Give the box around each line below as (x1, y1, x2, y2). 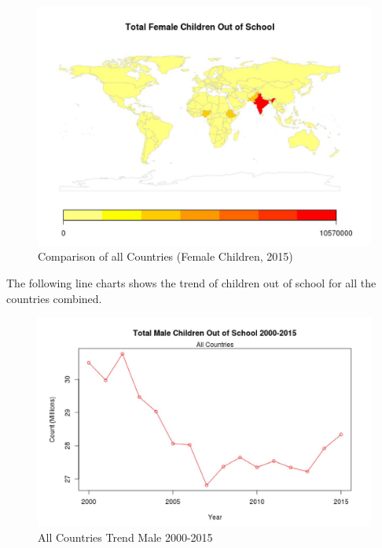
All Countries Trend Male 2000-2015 (38, 528, 213, 545)
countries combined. (6, 290, 102, 306)
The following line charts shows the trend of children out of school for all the (6, 274, 376, 290)
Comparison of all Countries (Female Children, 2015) (38, 248, 293, 265)
